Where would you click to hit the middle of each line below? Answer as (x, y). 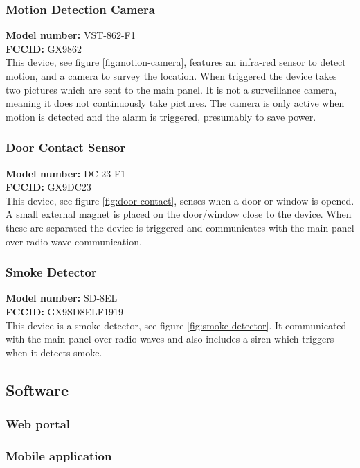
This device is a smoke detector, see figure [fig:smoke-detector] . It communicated (176, 325)
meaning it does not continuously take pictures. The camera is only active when (175, 103)
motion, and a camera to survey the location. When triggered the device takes (171, 76)
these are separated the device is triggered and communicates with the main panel (180, 227)
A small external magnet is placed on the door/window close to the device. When (179, 214)
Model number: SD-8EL (62, 298)
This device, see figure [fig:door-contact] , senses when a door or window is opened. (180, 200)
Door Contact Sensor (66, 147)
